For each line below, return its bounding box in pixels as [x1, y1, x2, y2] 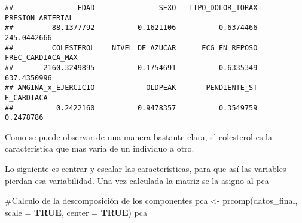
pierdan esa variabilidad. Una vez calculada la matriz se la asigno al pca [5, 174, 269, 186]
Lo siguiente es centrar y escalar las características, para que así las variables [5, 162, 286, 175]
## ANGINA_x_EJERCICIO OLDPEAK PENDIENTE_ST [5, 83, 258, 92]
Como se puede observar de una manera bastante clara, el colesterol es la [5, 130, 272, 143]
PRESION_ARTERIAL [5, 13, 74, 22]
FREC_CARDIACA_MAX [5, 53, 78, 62]
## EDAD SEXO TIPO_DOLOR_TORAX [5, 4, 258, 12]
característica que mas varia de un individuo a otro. [5, 142, 194, 155]
